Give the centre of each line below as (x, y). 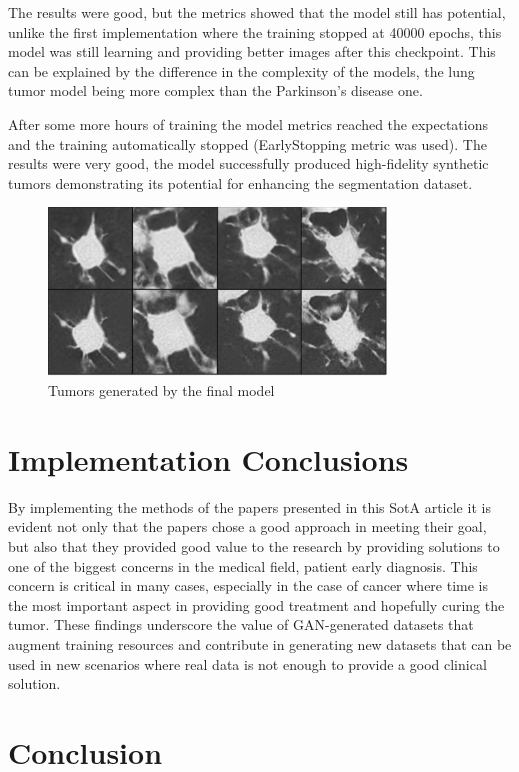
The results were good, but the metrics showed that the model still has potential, (257, 12)
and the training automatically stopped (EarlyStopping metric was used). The (247, 143)
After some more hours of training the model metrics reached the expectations (248, 123)
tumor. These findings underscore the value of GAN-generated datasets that (241, 624)
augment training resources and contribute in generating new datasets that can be (260, 643)
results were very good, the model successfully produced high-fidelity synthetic (248, 163)
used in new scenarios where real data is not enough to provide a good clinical (247, 663)
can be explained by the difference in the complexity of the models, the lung (241, 70)
